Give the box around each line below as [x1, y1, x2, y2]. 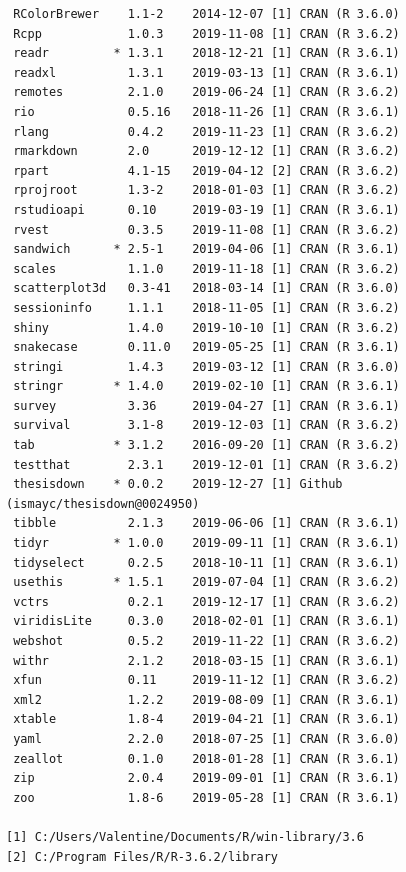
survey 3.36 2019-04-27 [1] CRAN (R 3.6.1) [13, 398, 400, 413]
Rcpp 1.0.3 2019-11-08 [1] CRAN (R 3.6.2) [13, 26, 400, 41]
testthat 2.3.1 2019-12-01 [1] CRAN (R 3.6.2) [13, 457, 400, 472]
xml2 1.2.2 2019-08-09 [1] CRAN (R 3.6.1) [13, 692, 400, 707]
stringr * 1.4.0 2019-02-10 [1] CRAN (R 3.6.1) [13, 379, 400, 394]
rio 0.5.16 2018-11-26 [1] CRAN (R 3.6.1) [13, 104, 400, 119]
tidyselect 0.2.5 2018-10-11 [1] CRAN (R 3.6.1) [13, 555, 400, 570]
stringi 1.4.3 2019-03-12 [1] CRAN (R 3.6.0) [13, 359, 400, 374]
